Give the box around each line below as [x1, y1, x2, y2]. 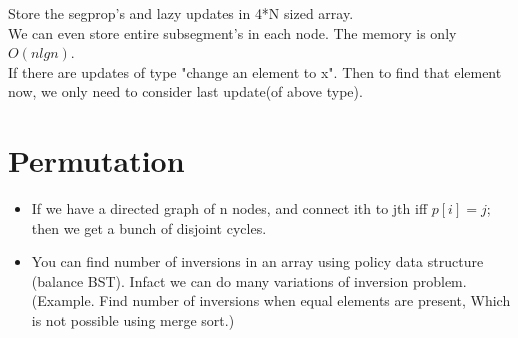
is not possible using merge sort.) [31, 310, 235, 331]
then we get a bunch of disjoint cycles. [31, 217, 267, 238]
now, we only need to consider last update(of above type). [8, 81, 363, 102]
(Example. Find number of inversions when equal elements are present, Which [31, 290, 511, 311]
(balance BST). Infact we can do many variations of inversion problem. [31, 270, 467, 291]
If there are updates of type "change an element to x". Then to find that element [8, 61, 502, 82]
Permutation [8, 140, 185, 181]
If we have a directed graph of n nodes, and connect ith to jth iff [31, 198, 428, 219]
